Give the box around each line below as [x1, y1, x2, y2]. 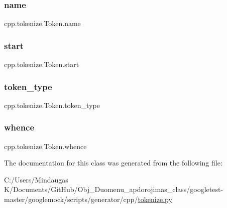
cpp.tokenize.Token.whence [4, 140, 87, 151]
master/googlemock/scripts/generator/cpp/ [4, 194, 138, 204]
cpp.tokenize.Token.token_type [4, 99, 100, 110]
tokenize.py [138, 194, 172, 204]
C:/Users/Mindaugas [4, 174, 68, 184]
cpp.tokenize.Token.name [4, 18, 81, 28]
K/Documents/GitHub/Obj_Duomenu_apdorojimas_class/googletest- [4, 184, 223, 194]
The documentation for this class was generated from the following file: [4, 157, 222, 168]
